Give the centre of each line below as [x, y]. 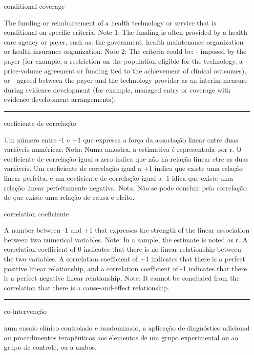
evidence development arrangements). [60, 99]
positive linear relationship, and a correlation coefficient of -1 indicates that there [126, 268]
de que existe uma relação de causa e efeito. [69, 197]
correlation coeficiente [37, 213]
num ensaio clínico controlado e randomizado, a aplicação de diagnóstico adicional [127, 328]
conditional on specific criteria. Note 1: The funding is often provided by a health [126, 32]
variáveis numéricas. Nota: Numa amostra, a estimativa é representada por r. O [123, 149]
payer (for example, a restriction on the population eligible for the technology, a [123, 60]
